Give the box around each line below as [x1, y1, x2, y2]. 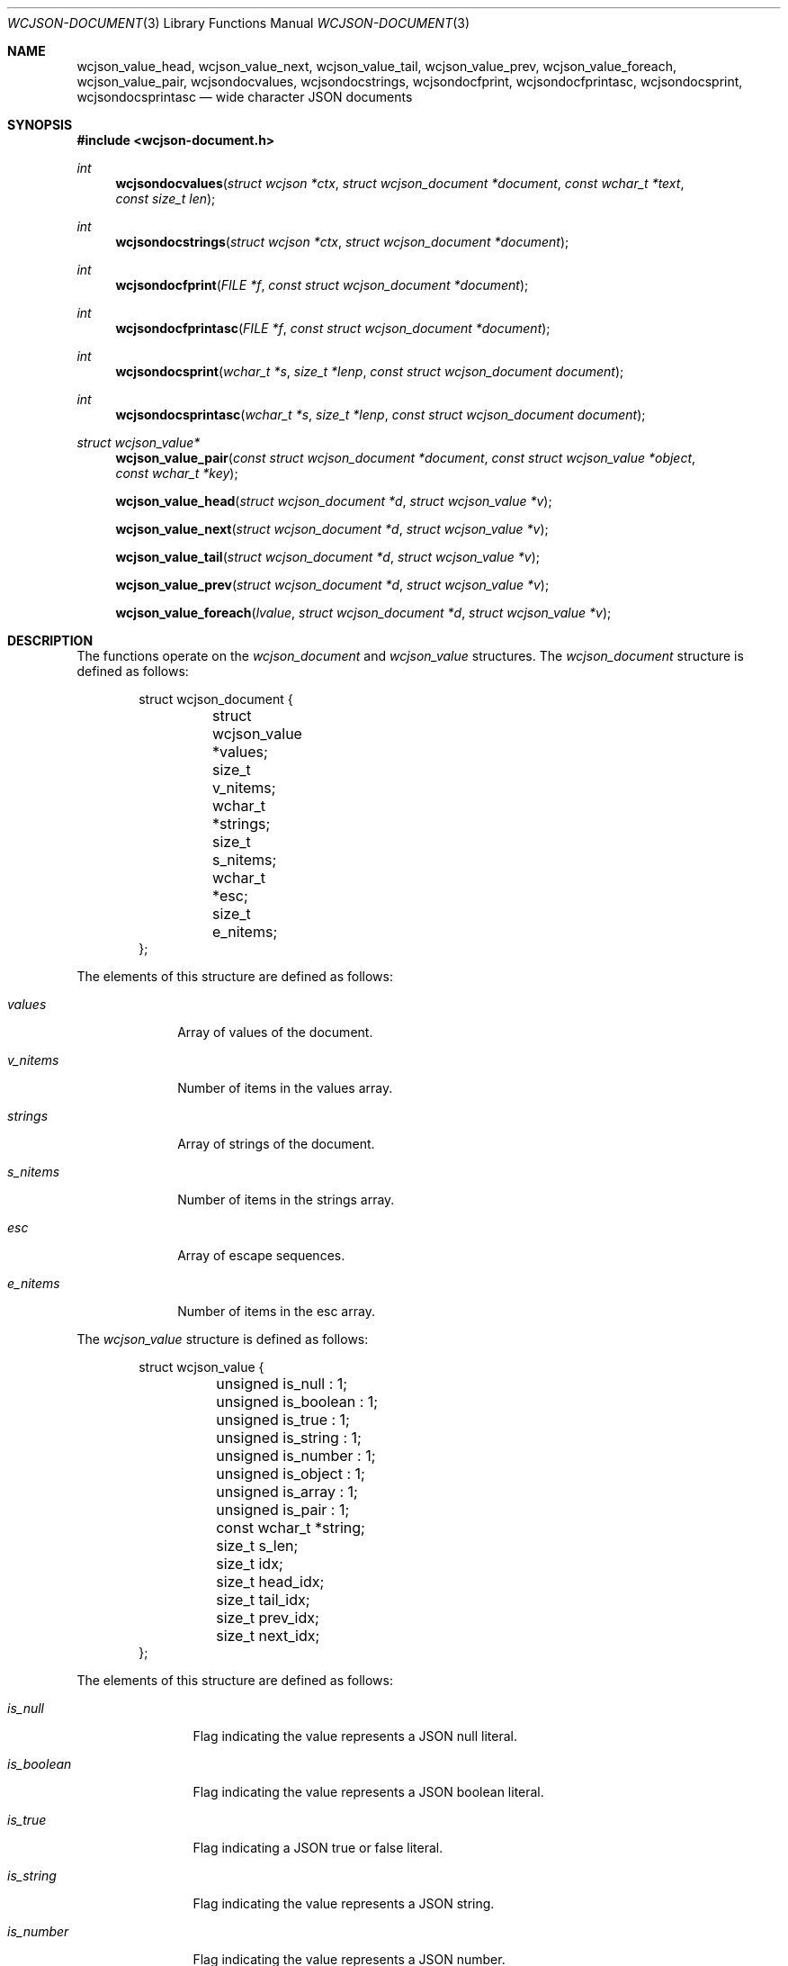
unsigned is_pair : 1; [216, 1501, 350, 1519]
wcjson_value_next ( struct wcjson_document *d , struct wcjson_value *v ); [115, 521, 549, 537]
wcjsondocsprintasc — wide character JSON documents [76, 89, 413, 104]
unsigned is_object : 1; [216, 1465, 365, 1483]
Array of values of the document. [177, 1024, 373, 1040]
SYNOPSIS [7, 117, 73, 132]
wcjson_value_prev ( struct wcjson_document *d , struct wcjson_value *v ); [115, 577, 550, 592]
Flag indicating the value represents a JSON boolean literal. [193, 1784, 544, 1799]
